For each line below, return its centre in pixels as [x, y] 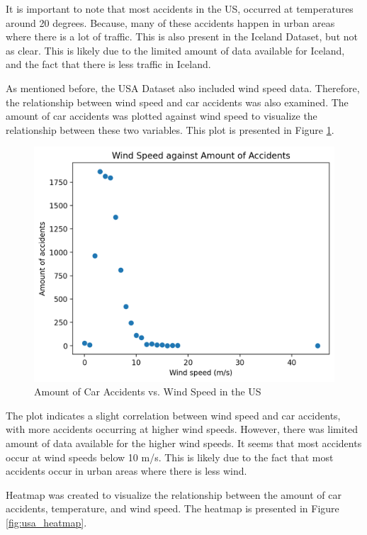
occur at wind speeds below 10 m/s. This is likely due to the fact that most [170, 457]
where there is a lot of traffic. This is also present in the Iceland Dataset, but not [182, 36]
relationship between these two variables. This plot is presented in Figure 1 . [170, 129]
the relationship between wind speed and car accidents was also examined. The [177, 102]
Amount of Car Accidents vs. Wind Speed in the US [148, 392]
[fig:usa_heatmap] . [46, 522]
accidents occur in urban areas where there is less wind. [126, 471]
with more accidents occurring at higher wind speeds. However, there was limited [182, 429]
